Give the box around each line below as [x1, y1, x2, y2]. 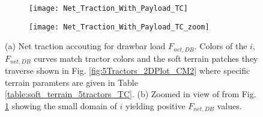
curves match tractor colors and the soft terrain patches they [34, 52, 258, 64]
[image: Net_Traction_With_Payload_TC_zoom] [29, 22, 210, 31]
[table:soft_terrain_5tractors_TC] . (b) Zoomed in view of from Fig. [5, 88, 256, 100]
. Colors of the [194, 40, 247, 52]
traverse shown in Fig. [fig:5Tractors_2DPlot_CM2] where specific [5, 64, 250, 77]
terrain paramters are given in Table [5, 76, 138, 88]
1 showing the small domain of [5, 100, 117, 112]
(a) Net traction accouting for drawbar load [5, 40, 166, 52]
